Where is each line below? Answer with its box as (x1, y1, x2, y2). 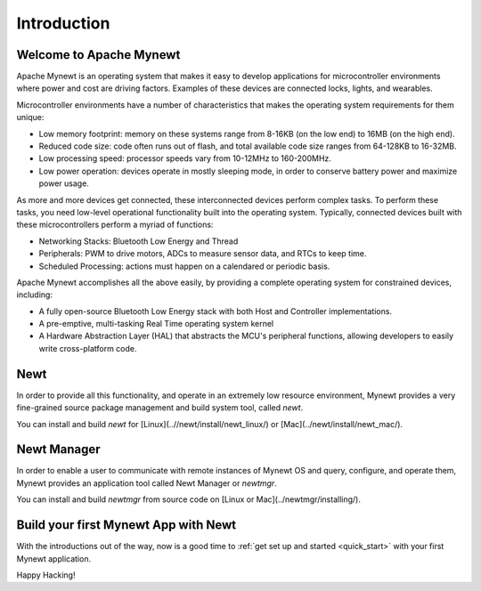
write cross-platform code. (38, 343, 137, 353)
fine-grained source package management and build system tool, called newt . (16, 402, 304, 413)
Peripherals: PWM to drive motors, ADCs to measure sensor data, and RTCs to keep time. (38, 248, 367, 259)
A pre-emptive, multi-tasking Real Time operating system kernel (38, 319, 274, 329)
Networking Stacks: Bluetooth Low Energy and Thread (38, 236, 239, 247)
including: (16, 289, 53, 300)
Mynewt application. (16, 553, 92, 564)
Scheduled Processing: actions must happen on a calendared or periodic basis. (38, 261, 330, 271)
